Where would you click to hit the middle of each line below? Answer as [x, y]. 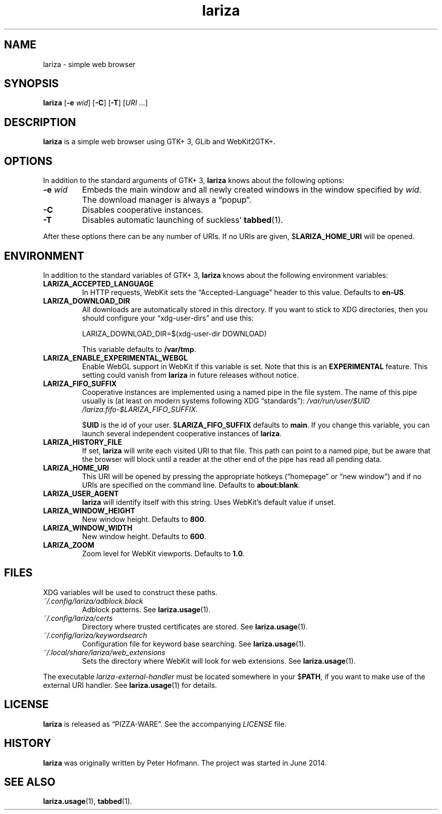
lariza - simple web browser [89, 64]
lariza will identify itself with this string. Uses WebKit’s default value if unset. [209, 502]
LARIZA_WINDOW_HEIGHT [89, 510]
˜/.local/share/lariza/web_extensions [104, 652]
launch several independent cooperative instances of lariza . [182, 433]
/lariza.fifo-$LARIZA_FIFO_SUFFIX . [140, 409]
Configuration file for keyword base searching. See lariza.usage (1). [194, 644]
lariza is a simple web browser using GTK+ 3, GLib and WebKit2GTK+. [159, 142]
